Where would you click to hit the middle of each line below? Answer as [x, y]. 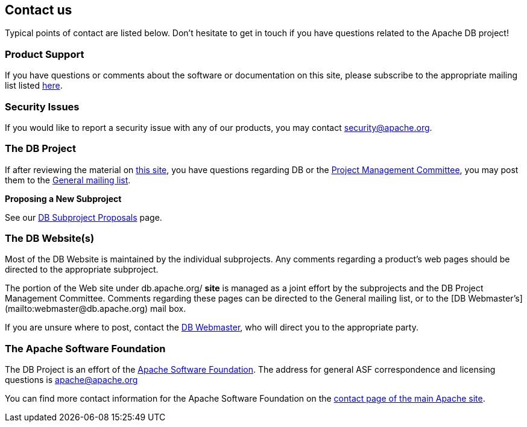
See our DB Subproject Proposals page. [84, 217]
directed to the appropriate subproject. [82, 270]
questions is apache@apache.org [71, 380]
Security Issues [42, 106]
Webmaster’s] [495, 299]
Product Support [45, 54]
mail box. [168, 309]
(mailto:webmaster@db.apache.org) [77, 309]
